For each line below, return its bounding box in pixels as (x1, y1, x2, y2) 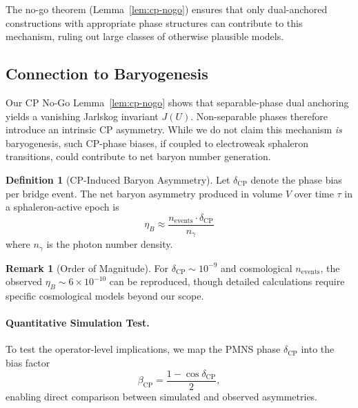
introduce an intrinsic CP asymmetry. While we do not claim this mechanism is (6, 122, 342, 137)
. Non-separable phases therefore (190, 108, 328, 123)
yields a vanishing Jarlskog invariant (6, 108, 159, 123)
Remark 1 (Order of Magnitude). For (6, 260, 169, 275)
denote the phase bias (250, 172, 342, 186)
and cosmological (221, 260, 292, 275)
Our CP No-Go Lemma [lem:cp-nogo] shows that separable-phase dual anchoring (6, 95, 349, 109)
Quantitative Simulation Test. (6, 315, 150, 330)
